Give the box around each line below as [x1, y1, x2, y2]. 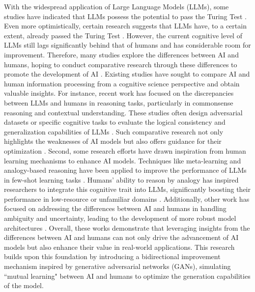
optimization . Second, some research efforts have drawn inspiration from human [4, 145, 246, 156]
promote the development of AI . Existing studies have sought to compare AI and [4, 69, 250, 79]
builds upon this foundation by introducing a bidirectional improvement [4, 251, 221, 262]
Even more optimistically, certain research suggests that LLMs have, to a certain [4, 21, 247, 31]
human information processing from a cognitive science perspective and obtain [4, 78, 240, 88]
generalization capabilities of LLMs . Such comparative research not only [4, 126, 224, 136]
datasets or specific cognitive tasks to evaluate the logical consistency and [4, 117, 226, 127]
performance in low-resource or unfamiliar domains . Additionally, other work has [4, 193, 250, 204]
